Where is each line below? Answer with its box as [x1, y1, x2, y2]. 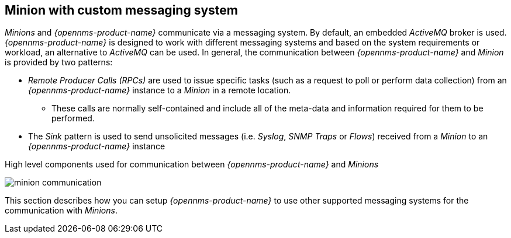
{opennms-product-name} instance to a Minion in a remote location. [28, 85, 291, 96]
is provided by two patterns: [5, 57, 113, 68]
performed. [51, 113, 95, 124]
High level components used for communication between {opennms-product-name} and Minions [5, 159, 379, 170]
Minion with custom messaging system [5, 3, 238, 17]
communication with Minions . [5, 205, 118, 216]
